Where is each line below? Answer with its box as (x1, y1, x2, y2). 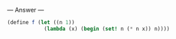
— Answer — (7, 6, 45, 14)
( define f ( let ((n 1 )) (7, 19, 75, 26)
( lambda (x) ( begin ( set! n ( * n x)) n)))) (43, 25, 170, 32)
